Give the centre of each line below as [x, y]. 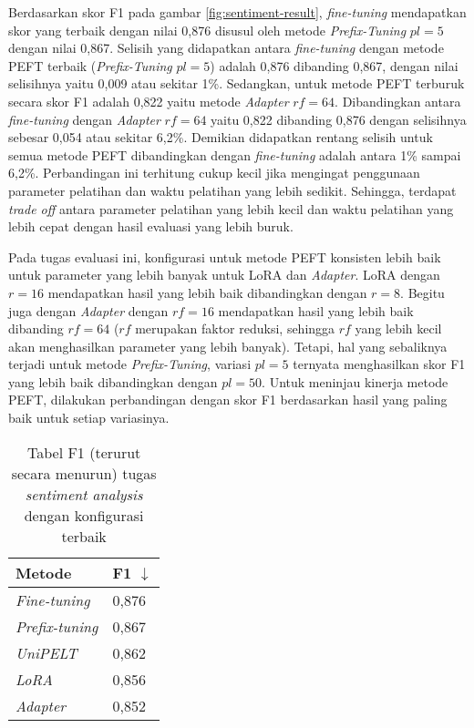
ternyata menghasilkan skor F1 [379, 364]
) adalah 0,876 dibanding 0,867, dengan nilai [334, 65]
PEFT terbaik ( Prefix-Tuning [90, 65]
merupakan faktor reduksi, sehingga [235, 328]
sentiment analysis [84, 494]
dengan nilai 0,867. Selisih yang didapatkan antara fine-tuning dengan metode [226, 48]
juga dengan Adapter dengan [88, 310]
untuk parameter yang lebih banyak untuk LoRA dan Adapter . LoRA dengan [224, 275]
